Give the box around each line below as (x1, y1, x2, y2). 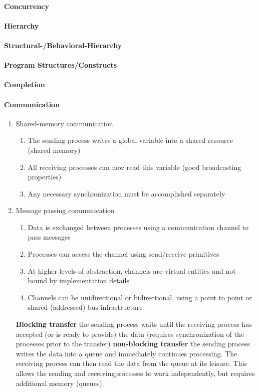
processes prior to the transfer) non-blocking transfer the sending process (16, 338, 250, 349)
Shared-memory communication (16, 118, 113, 128)
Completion (4, 79, 45, 90)
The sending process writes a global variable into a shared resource (28, 135, 233, 145)
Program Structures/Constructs (4, 60, 117, 70)
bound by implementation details (28, 275, 129, 286)
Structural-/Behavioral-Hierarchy (4, 40, 122, 50)
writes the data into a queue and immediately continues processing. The (16, 348, 237, 358)
